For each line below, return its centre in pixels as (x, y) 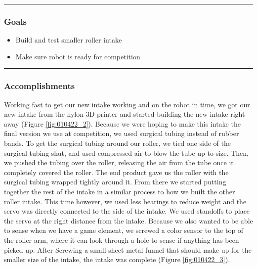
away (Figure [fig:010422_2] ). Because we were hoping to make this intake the (122, 123)
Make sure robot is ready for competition (78, 56)
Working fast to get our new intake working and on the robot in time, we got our (127, 104)
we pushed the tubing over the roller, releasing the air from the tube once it (119, 162)
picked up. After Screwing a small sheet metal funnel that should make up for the (128, 249)
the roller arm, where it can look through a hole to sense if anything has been (122, 240)
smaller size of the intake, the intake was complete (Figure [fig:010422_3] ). (117, 259)
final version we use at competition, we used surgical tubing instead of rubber (122, 133)
